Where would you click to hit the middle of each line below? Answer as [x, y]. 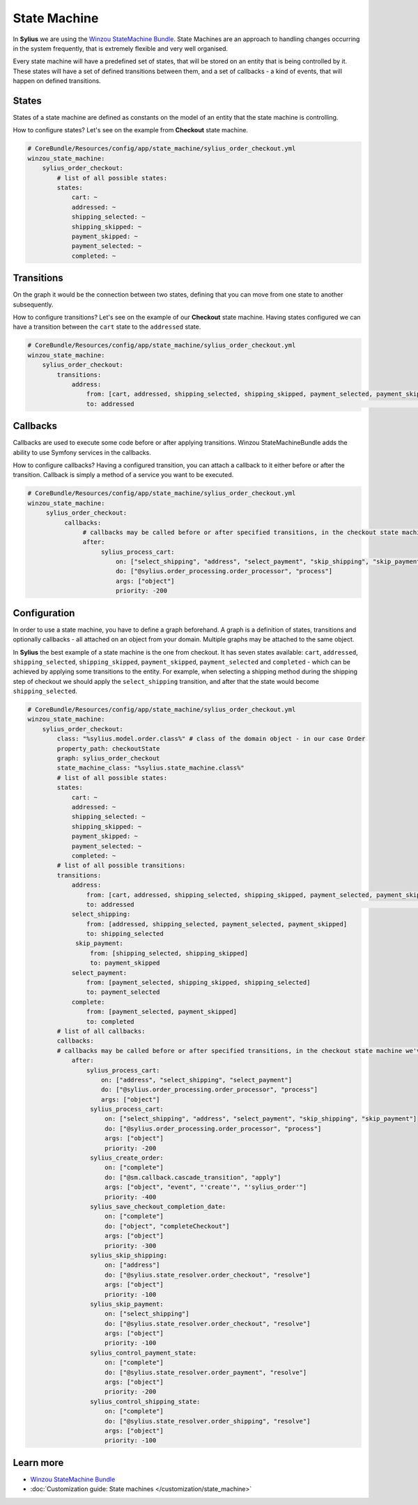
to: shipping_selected [125, 934]
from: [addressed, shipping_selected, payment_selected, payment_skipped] [217, 924]
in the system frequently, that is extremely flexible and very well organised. [121, 48]
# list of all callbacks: [101, 1031]
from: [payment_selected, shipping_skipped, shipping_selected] [198, 983]
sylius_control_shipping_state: [145, 1401]
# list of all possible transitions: [121, 866]
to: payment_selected [123, 992]
